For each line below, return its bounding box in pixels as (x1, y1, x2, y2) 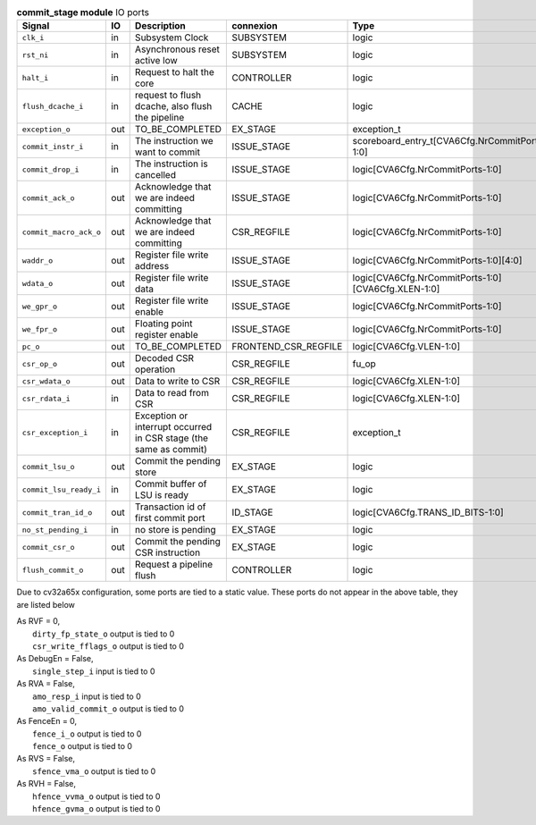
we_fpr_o (21, 324, 58, 334)
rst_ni (21, 50, 49, 60)
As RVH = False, (16, 779, 76, 789)
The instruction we (134, 135, 214, 147)
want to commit (134, 146, 201, 158)
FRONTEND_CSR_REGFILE (231, 341, 343, 353)
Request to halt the (134, 66, 214, 79)
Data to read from (134, 387, 210, 400)
